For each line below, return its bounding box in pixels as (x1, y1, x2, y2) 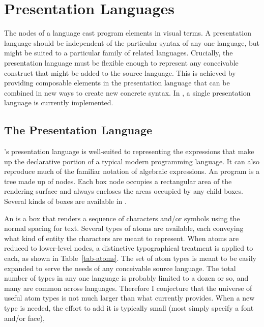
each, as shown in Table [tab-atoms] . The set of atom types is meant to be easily (4, 253, 256, 263)
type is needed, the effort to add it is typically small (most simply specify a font (4, 302, 254, 313)
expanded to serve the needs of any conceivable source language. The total (4, 262, 236, 273)
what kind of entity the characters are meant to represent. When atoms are (4, 232, 239, 243)
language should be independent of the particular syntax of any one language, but (4, 37, 259, 48)
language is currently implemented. (4, 97, 113, 108)
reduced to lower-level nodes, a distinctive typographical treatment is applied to (4, 243, 253, 253)
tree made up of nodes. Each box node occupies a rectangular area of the (4, 175, 232, 186)
